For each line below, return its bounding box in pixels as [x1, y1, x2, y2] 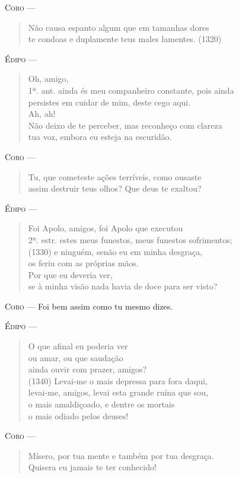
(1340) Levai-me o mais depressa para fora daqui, [28, 374, 208, 387]
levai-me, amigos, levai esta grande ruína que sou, [28, 386, 209, 399]
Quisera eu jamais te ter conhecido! [28, 461, 157, 473]
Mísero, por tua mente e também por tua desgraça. [28, 449, 214, 461]
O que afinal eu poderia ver [28, 340, 128, 352]
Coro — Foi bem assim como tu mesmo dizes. [5, 299, 173, 312]
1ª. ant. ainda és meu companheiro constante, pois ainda [28, 84, 234, 96]
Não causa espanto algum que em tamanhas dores [28, 21, 209, 33]
